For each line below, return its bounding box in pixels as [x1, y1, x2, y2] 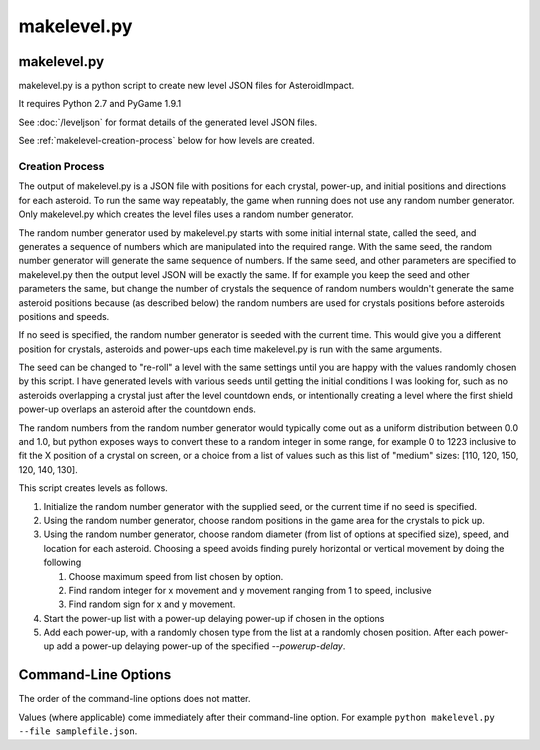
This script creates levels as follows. [18, 482, 169, 494]
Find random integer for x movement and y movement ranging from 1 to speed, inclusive [68, 584, 432, 596]
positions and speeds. [18, 310, 110, 322]
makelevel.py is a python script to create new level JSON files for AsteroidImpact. [18, 80, 355, 92]
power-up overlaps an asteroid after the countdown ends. [18, 403, 257, 415]
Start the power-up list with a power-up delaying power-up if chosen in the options [43, 612, 385, 624]
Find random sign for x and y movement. [68, 598, 236, 610]
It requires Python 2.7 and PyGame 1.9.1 [18, 98, 182, 110]
